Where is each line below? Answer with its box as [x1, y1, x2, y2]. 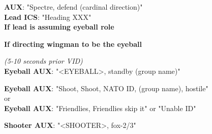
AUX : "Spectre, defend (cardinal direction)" [4, 2, 143, 12]
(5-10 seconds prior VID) [4, 56, 83, 66]
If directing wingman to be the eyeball [4, 38, 142, 49]
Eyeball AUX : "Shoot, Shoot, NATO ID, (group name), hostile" [4, 83, 208, 93]
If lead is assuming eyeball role [4, 21, 114, 32]
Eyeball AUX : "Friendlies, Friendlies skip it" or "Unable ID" [4, 102, 196, 113]
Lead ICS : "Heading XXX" [4, 11, 92, 22]
